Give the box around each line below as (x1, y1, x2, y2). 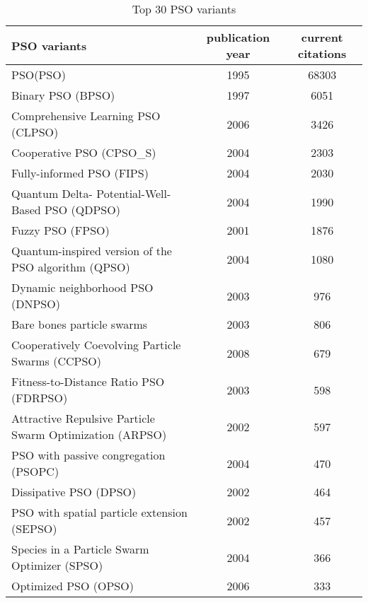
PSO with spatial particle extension (11, 504, 188, 520)
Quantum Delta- (11, 185, 93, 201)
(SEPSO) (11, 520, 57, 537)
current (301, 29, 343, 45)
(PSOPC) (11, 463, 59, 479)
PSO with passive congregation (11, 447, 166, 463)
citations (298, 45, 347, 62)
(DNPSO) (11, 295, 60, 312)
